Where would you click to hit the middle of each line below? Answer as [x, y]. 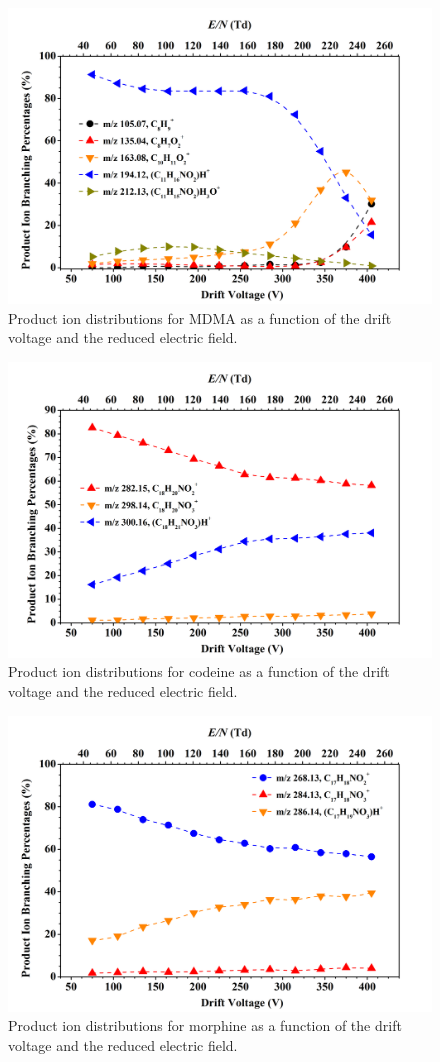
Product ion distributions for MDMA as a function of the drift [200, 317]
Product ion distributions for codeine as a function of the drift [199, 671]
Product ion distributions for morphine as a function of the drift [205, 1025]
